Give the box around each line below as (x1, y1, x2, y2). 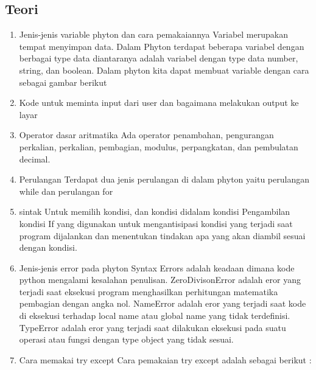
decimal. (19, 152, 51, 165)
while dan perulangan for (19, 184, 113, 197)
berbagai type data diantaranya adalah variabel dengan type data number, (19, 52, 298, 65)
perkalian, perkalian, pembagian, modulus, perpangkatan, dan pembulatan (19, 140, 298, 153)
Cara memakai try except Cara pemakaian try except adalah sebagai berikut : (19, 353, 312, 366)
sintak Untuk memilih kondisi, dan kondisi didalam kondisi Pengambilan (19, 205, 290, 218)
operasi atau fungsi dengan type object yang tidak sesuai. (19, 333, 234, 346)
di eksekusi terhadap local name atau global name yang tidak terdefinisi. (19, 309, 290, 322)
